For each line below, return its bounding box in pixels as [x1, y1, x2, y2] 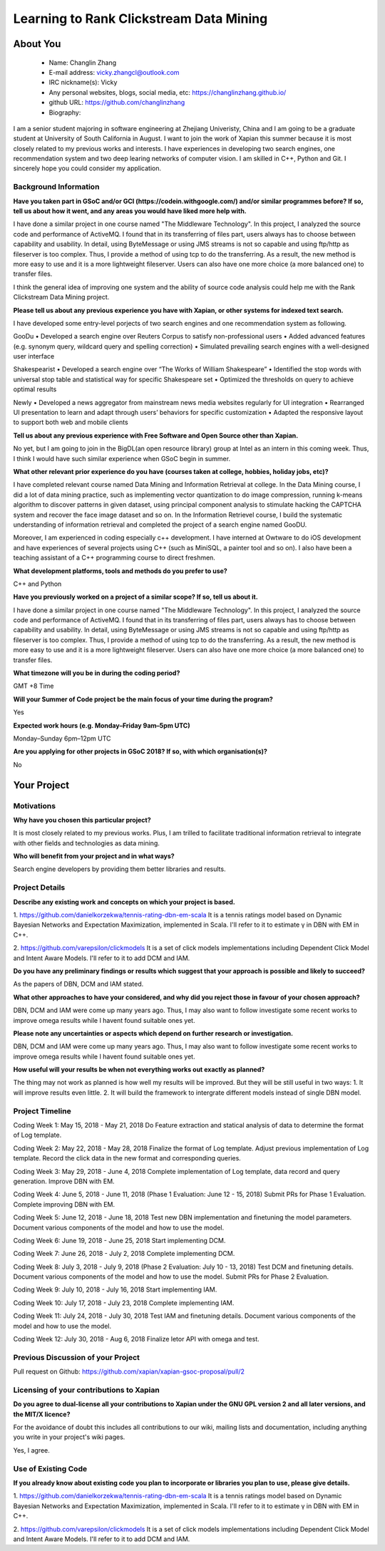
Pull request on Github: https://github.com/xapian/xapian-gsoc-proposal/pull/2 [13, 1367, 245, 1376]
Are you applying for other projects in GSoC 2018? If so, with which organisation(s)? [13, 747, 267, 756]
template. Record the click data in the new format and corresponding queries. [13, 1154, 242, 1163]
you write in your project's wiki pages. [13, 1433, 125, 1441]
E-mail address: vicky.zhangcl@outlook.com [48, 68, 180, 76]
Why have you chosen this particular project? [13, 815, 151, 824]
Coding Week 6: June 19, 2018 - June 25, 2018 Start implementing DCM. [13, 1236, 226, 1245]
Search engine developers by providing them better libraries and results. [13, 865, 226, 873]
